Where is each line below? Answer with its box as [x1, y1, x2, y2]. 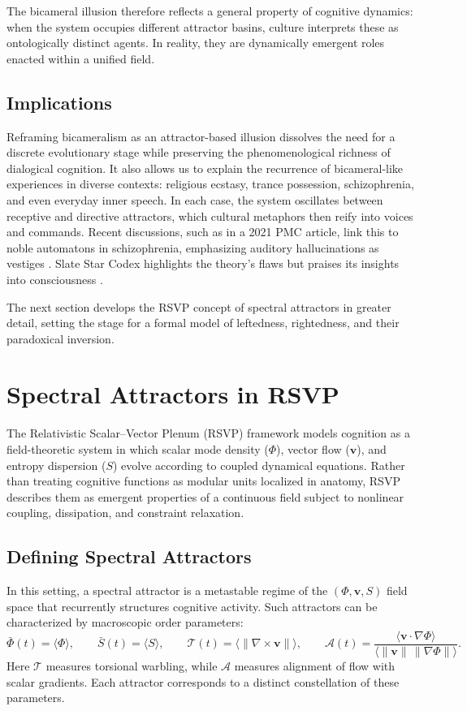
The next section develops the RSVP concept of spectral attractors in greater [6, 298, 391, 315]
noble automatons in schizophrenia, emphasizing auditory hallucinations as [6, 239, 379, 256]
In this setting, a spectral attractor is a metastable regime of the [6, 582, 328, 599]
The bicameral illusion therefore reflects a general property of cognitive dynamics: [6, 2, 413, 19]
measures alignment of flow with [234, 657, 396, 674]
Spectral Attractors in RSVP [6, 377, 339, 411]
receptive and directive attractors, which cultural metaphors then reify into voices [6, 207, 413, 224]
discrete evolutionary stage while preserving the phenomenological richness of [6, 144, 391, 161]
